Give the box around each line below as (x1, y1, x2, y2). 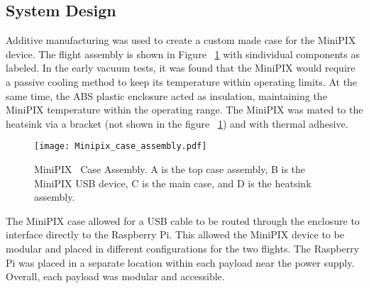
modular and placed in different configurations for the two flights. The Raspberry (6, 240, 360, 255)
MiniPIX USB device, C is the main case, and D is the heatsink (34, 175, 312, 190)
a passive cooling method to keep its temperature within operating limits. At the (6, 74, 358, 89)
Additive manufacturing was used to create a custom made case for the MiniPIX (6, 33, 356, 48)
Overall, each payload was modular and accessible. (6, 269, 225, 284)
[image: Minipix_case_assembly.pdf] (34, 141, 207, 152)
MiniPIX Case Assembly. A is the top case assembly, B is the (34, 162, 306, 177)
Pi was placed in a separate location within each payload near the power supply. (6, 255, 355, 270)
